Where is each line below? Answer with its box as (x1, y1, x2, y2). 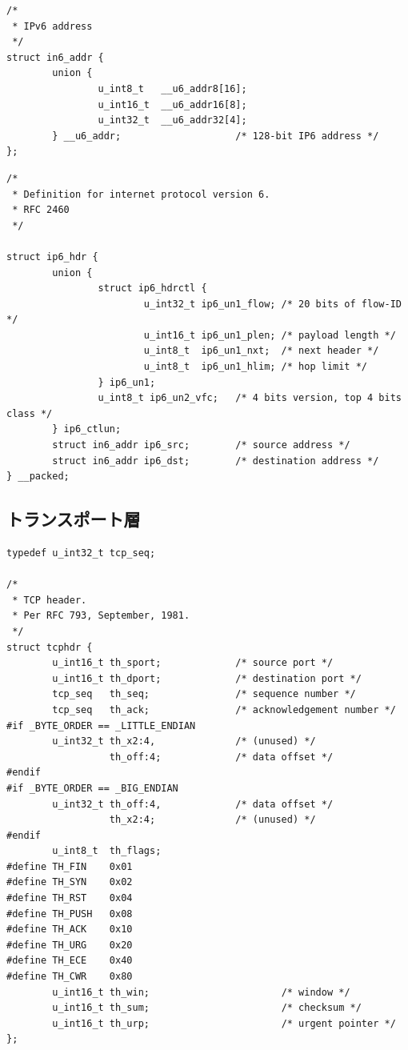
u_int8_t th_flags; (52, 845, 162, 857)
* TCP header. (12, 594, 87, 606)
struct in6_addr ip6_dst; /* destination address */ (52, 455, 379, 467)
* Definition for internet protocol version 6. (12, 188, 270, 200)
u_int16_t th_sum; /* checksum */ (52, 1002, 362, 1014)
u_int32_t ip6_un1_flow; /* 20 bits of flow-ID (143, 298, 402, 310)
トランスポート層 (6, 507, 141, 531)
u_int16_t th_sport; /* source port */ (52, 657, 334, 669)
